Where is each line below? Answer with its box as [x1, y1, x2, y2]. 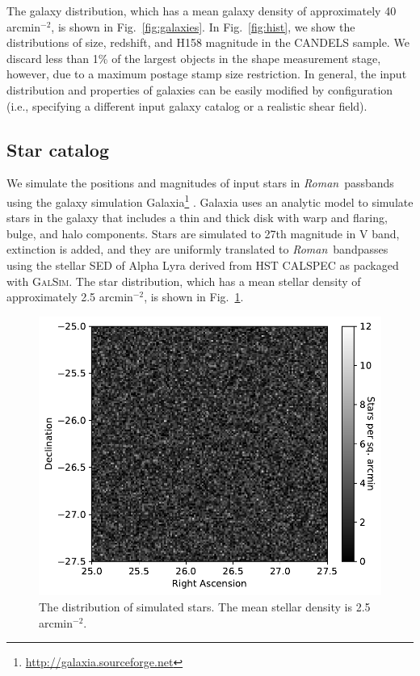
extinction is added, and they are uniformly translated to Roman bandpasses [6, 241, 388, 258]
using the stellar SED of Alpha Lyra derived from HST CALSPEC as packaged [6, 256, 399, 273]
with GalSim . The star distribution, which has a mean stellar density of [6, 272, 361, 289]
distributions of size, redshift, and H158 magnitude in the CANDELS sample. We [6, 34, 409, 51]
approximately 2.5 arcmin [6, 288, 133, 305]
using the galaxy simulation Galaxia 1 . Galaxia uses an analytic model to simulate [6, 191, 414, 210]
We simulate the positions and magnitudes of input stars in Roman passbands [6, 174, 394, 191]
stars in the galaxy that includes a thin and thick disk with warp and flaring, [6, 209, 388, 226]
